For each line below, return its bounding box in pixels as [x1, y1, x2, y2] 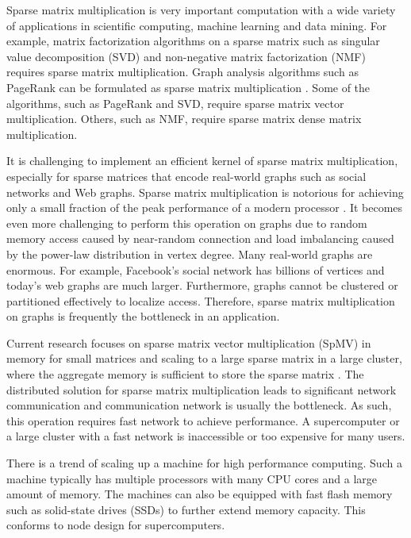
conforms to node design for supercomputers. [6, 517, 225, 533]
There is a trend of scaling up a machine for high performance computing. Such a [6, 455, 402, 471]
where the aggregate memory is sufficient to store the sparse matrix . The [6, 366, 364, 382]
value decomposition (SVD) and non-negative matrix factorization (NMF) [6, 48, 366, 64]
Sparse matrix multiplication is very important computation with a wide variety [6, 2, 396, 17]
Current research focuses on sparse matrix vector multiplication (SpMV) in [6, 334, 371, 351]
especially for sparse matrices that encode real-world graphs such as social [6, 167, 367, 184]
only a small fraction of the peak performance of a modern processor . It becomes [6, 199, 403, 216]
